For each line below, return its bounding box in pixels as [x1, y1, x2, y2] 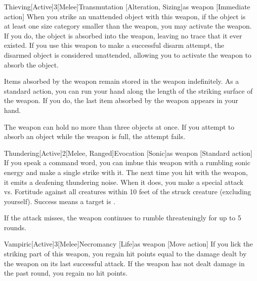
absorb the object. [4, 59, 59, 70]
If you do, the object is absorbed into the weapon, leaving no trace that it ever [4, 30, 242, 40]
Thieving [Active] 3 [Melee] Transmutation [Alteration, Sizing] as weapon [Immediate [4, 1, 251, 11]
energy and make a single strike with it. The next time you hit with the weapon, [4, 167, 248, 177]
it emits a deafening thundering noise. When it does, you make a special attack [4, 176, 244, 187]
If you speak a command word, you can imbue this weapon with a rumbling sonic [4, 157, 251, 168]
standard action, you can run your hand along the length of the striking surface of [4, 85, 253, 96]
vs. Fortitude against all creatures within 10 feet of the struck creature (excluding [4, 186, 252, 197]
